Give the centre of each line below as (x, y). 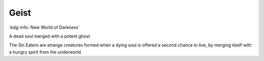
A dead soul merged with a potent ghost (49, 36)
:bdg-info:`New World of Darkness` (44, 27)
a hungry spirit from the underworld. (46, 52)
